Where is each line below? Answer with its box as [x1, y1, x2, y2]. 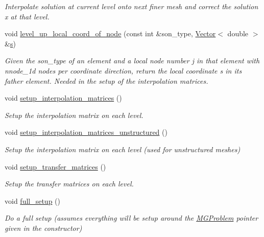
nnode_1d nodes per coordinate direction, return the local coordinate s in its [5, 65, 242, 76]
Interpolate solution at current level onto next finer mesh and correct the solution [5, 1, 258, 11]
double [227, 28, 249, 39]
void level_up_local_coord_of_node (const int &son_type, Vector [5, 28, 216, 39]
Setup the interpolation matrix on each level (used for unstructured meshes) [5, 144, 241, 154]
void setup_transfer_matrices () [5, 161, 106, 172]
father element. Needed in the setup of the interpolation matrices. [5, 75, 208, 86]
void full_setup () [5, 195, 61, 206]
